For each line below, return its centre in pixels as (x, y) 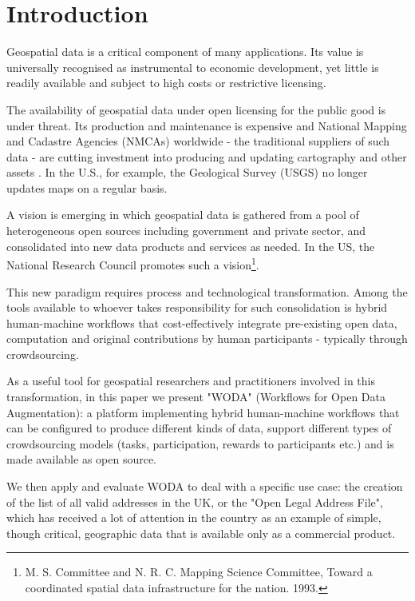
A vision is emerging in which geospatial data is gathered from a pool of (183, 215)
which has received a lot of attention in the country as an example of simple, (194, 517)
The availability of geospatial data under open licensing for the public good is (196, 109)
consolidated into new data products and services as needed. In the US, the (191, 246)
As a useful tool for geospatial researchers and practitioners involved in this (191, 381)
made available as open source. (82, 459)
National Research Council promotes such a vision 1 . (133, 263)
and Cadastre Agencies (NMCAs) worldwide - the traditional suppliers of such (198, 141)
